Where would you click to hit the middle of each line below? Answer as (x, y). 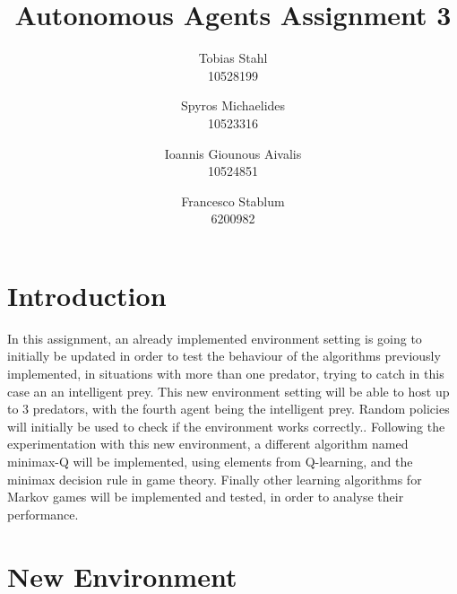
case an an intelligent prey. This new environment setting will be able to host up (228, 391)
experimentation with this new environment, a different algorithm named (208, 444)
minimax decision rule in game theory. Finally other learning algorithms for (215, 479)
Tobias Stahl (233, 58)
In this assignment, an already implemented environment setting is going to (215, 338)
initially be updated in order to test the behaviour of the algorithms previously (224, 356)
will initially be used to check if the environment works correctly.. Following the (226, 426)
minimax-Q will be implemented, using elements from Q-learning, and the (210, 461)
